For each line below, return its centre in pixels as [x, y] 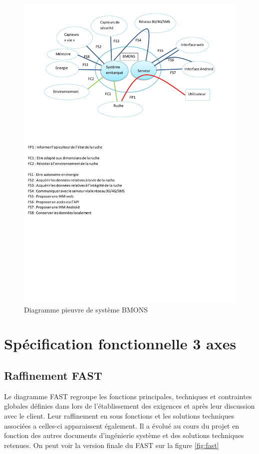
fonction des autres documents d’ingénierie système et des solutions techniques [124, 435]
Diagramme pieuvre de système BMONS [86, 309]
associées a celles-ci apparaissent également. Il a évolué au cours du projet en [122, 425]
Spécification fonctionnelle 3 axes [120, 344]
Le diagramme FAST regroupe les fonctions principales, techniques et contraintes [128, 396]
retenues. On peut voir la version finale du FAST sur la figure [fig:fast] [112, 445]
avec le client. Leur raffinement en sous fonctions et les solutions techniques [119, 416]
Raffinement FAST [53, 376]
